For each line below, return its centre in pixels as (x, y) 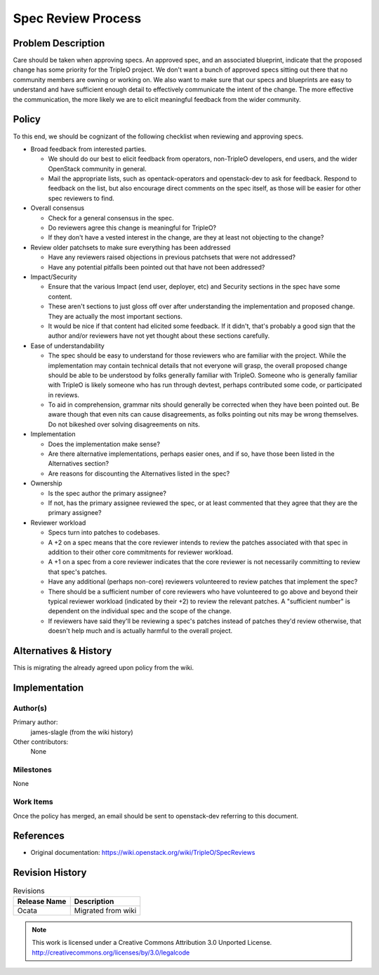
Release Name (42, 901)
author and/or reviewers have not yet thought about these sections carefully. (159, 336)
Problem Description (59, 43)
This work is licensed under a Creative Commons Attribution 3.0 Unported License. (152, 943)
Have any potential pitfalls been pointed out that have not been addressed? (157, 267)
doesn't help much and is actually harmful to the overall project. (140, 631)
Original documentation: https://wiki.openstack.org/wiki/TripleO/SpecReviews (143, 853)
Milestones (32, 770)
